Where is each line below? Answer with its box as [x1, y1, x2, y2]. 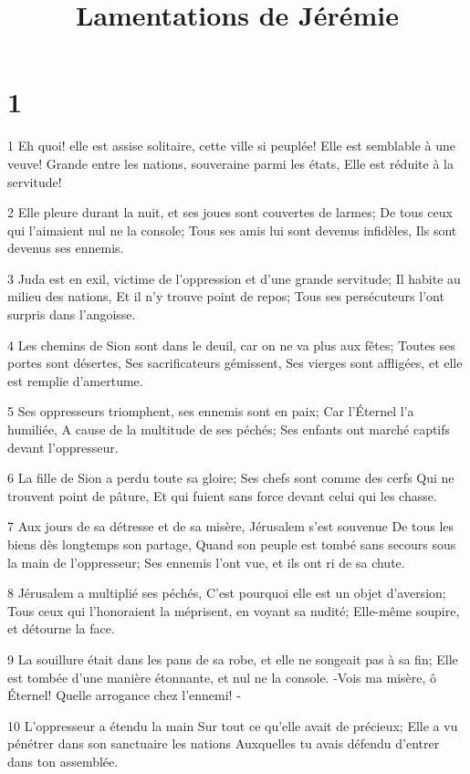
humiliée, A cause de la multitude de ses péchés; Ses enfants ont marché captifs [7, 420, 451, 439]
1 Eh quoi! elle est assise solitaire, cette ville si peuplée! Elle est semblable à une [7, 136, 455, 155]
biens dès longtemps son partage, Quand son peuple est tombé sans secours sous [7, 535, 456, 553]
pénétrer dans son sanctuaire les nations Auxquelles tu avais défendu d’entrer [7, 734, 440, 753]
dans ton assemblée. [7, 751, 119, 770]
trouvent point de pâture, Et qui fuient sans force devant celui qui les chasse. [7, 486, 437, 505]
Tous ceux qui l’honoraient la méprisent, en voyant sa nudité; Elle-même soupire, [7, 601, 460, 620]
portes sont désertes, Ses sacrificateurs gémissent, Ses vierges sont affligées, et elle [7, 353, 463, 372]
